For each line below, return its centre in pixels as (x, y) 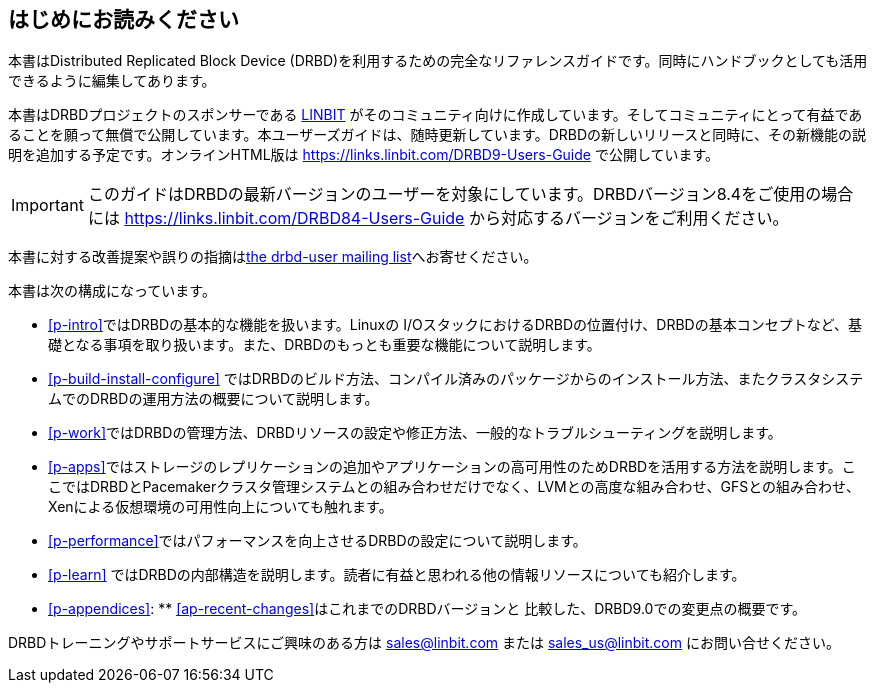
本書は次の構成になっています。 (112, 291)
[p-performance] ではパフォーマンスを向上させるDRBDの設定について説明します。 (317, 541)
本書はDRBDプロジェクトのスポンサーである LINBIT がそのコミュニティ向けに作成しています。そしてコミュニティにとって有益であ (435, 115)
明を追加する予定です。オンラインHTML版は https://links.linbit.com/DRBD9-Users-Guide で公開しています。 (364, 155)
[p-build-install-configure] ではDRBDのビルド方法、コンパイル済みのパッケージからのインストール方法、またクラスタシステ (456, 379)
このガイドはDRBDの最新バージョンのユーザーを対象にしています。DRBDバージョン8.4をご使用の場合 (470, 194)
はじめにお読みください (123, 19)
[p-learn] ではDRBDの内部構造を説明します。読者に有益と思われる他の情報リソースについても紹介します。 (397, 575)
